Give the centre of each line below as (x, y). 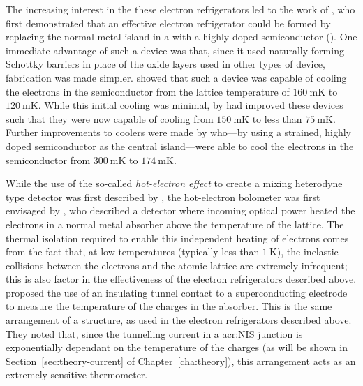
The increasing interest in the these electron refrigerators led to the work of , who (180, 9)
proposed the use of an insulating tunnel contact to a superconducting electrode (177, 292)
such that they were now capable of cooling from (110, 118)
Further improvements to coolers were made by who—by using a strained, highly (179, 132)
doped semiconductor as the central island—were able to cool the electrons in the (180, 146)
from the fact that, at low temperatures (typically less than (133, 252)
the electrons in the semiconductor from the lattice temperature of (148, 91)
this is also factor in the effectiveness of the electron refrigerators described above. (181, 279)
